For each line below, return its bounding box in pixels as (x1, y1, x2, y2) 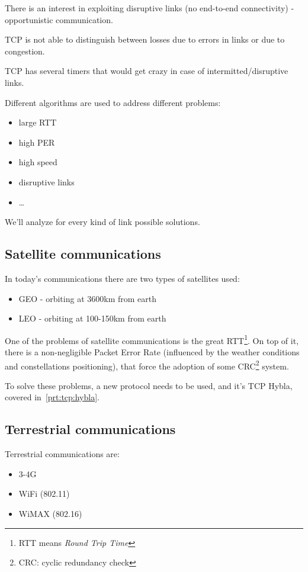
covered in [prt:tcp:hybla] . (5, 391, 100, 403)
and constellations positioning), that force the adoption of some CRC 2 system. (5, 358, 289, 372)
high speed (18, 156, 57, 168)
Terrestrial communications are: (5, 448, 120, 460)
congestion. (5, 44, 45, 57)
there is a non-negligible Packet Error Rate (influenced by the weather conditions (5, 345, 300, 358)
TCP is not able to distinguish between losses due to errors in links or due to (5, 33, 285, 46)
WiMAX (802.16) (18, 507, 82, 519)
